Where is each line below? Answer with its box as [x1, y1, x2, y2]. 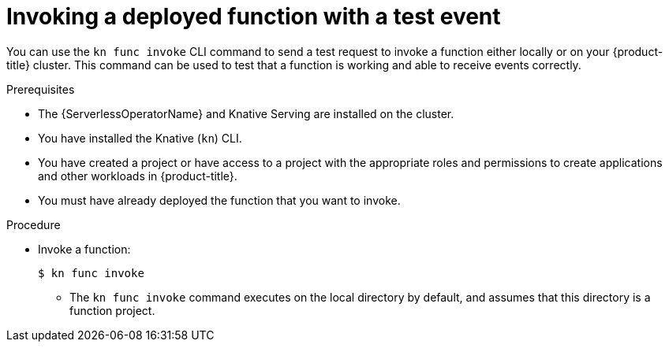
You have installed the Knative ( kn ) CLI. [38, 131, 242, 145]
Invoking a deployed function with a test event [6, 3, 501, 30]
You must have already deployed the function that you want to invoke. [38, 193, 401, 207]
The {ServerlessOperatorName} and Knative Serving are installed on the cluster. [38, 106, 454, 120]
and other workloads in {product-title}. [38, 168, 237, 183]
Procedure [6, 217, 61, 231]
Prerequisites [6, 82, 75, 96]
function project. [69, 303, 155, 317]
